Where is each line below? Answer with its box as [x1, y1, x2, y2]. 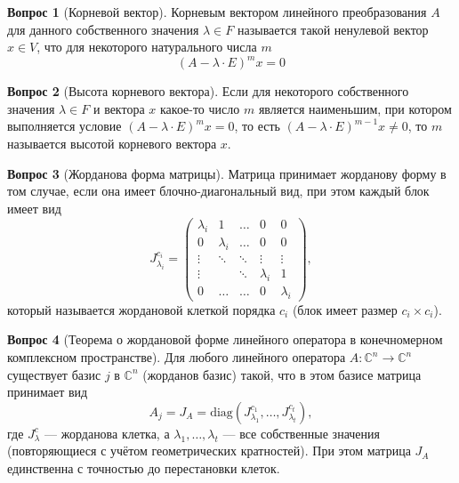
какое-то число [159, 99, 240, 117]
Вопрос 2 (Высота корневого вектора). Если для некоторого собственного [7, 82, 409, 101]
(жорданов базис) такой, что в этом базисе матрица [142, 365, 422, 383]
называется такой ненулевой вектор [238, 20, 429, 38]
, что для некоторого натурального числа [36, 37, 257, 56]
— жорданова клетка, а [44, 423, 170, 442]
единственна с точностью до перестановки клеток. [7, 459, 280, 477]
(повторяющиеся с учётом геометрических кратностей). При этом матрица [7, 441, 411, 460]
